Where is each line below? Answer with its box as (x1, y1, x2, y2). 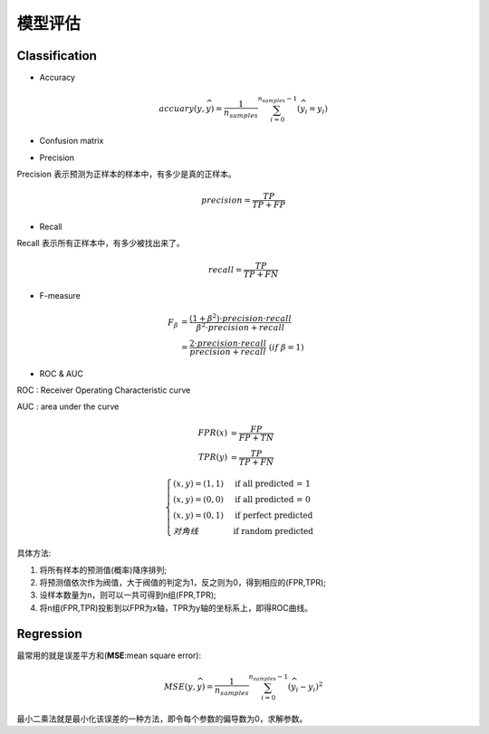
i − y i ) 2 (295, 680, 323, 694)
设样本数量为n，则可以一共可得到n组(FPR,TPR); (39, 589, 216, 601)
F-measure (39, 291, 81, 301)
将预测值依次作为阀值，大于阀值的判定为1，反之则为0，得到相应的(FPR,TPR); (39, 577, 326, 587)
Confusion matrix (39, 136, 104, 147)
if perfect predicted (234, 510, 313, 520)
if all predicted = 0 (234, 494, 312, 505)
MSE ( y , (163, 682, 197, 691)
